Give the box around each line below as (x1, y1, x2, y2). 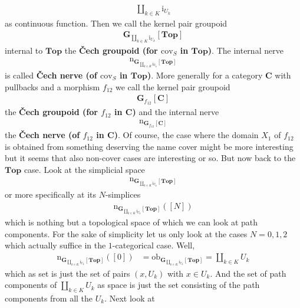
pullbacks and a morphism (5, 80, 100, 93)
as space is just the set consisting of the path (97, 278, 260, 291)
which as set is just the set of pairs (5, 267, 130, 279)
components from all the (5, 291, 93, 304)
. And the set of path (210, 267, 286, 279)
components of (5, 278, 57, 291)
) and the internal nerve (132, 106, 219, 118)
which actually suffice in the (5, 239, 106, 251)
